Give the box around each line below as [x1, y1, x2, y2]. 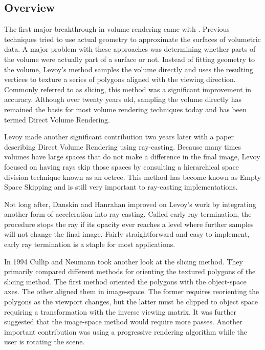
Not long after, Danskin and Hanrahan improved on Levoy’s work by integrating [4, 198, 256, 209]
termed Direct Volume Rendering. [4, 114, 111, 125]
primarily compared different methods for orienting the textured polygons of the [4, 266, 256, 277]
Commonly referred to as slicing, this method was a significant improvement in [4, 84, 252, 94]
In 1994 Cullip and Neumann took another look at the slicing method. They [4, 256, 243, 266]
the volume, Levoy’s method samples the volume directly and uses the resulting [4, 64, 253, 74]
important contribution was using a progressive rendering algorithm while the [4, 326, 248, 337]
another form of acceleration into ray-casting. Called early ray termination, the [4, 209, 252, 219]
